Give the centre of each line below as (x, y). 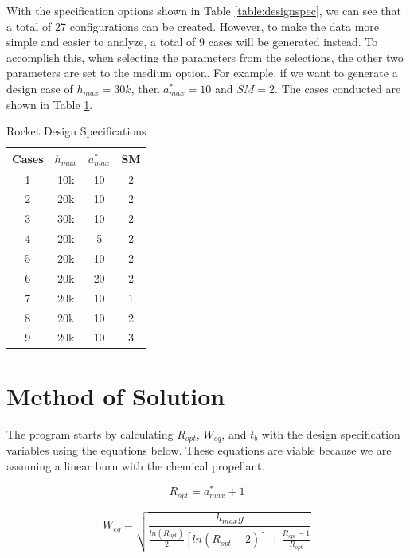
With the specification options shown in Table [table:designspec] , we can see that (204, 10)
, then (145, 88)
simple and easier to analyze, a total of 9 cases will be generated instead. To (192, 42)
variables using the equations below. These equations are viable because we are (199, 450)
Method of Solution (116, 395)
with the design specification (331, 433)
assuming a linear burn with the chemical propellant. (136, 465)
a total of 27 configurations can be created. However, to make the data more (193, 26)
